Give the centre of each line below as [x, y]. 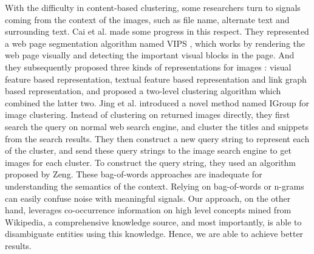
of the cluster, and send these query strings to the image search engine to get [148, 150]
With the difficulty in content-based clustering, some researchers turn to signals [153, 7]
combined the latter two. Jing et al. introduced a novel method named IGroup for [157, 102]
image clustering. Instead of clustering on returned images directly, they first [148, 115]
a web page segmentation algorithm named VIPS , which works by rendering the [155, 43]
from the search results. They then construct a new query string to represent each [157, 138]
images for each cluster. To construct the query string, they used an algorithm [150, 162]
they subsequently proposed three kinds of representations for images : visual [148, 67]
